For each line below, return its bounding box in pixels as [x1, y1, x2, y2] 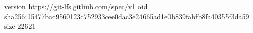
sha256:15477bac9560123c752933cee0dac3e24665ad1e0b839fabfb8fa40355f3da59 [4, 11, 249, 21]
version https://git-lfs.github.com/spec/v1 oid [4, 1, 148, 11]
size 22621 [4, 21, 36, 31]
